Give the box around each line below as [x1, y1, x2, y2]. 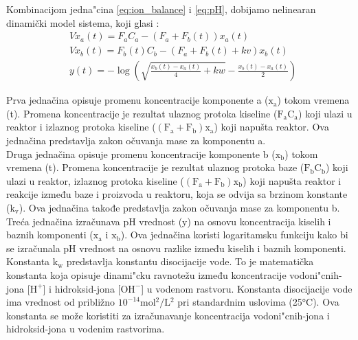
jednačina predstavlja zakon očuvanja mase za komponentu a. [6, 133, 266, 148]
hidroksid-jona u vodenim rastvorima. [6, 321, 165, 336]
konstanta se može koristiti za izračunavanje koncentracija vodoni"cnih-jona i [6, 308, 330, 322]
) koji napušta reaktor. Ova [214, 120, 329, 134]
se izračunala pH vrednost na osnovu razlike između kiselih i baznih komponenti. [6, 240, 346, 255]
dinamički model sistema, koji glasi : [6, 15, 159, 30]
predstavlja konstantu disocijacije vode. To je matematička [66, 254, 314, 269]
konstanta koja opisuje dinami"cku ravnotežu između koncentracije [6, 268, 287, 282]
